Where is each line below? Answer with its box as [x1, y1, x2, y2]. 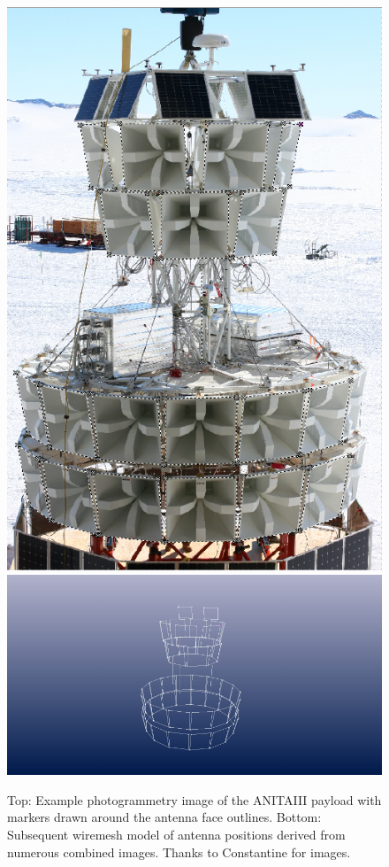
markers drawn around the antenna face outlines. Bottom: [7, 808, 322, 826]
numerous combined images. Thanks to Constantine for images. [7, 842, 351, 861]
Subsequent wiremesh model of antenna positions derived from [7, 824, 346, 843]
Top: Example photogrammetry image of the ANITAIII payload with [7, 790, 382, 809]
